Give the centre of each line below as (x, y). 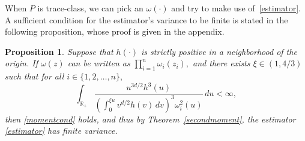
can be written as (99, 63)
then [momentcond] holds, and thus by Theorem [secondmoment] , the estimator (150, 119)
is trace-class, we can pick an (90, 8)
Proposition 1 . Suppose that (59, 51)
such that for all (35, 76)
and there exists (222, 63)
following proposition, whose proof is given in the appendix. (115, 31)
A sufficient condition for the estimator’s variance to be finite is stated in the (146, 19)
